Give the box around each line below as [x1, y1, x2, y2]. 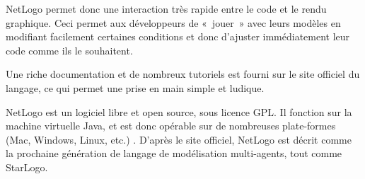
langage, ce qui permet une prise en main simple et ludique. [6, 80, 265, 95]
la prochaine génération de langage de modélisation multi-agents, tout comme [6, 146, 342, 161]
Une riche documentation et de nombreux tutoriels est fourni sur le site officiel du [6, 67, 360, 81]
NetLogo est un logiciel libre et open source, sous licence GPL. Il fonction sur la [6, 104, 352, 119]
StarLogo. [6, 159, 48, 174]
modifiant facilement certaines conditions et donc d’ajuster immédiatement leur [6, 29, 350, 44]
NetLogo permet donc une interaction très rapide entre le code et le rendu [6, 1, 327, 16]
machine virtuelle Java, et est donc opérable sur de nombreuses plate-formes [6, 118, 336, 133]
